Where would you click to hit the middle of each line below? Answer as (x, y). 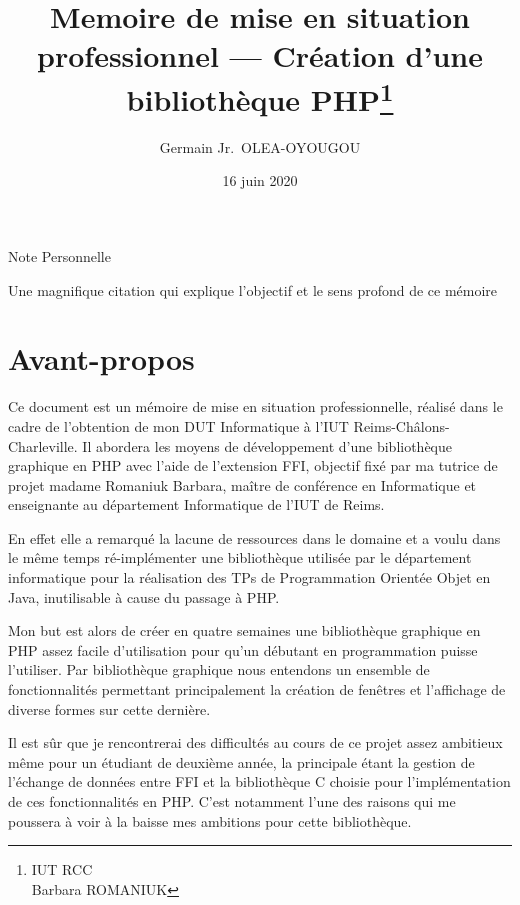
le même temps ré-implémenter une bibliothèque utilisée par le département (240, 557)
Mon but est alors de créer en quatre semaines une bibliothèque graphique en (244, 630)
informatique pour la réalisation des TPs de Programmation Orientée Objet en (249, 577)
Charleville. (43, 445)
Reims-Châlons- (401, 425)
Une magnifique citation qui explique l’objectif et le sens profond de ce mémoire (253, 289)
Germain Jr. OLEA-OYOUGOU (260, 146)
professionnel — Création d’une (260, 55)
